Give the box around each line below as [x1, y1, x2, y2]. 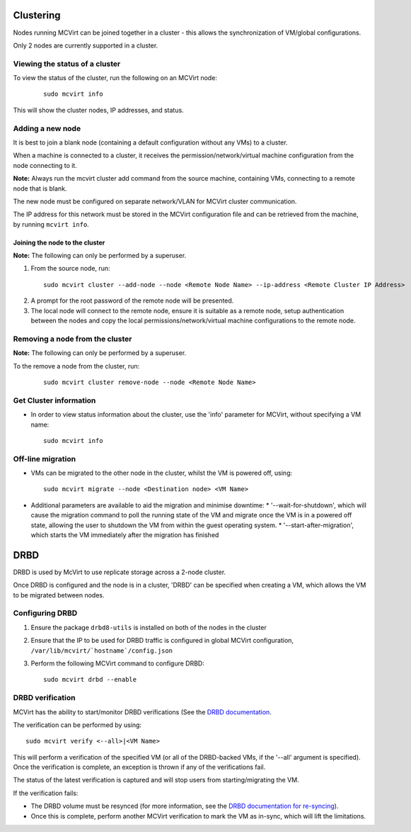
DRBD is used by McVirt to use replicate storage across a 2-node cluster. [13, 568, 226, 576]
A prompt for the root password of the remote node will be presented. [30, 296, 234, 305]
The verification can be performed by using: [13, 720, 141, 729]
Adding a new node [13, 123, 81, 133]
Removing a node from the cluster [13, 334, 132, 344]
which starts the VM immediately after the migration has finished [30, 530, 219, 539]
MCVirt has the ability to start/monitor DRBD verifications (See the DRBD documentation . [13, 707, 272, 716]
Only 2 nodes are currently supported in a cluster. [13, 41, 158, 50]
